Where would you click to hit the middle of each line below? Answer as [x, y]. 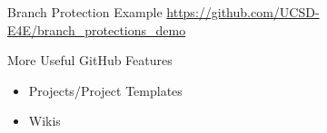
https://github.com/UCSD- [243, 12]
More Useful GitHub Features [90, 60]
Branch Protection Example [85, 12]
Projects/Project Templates [105, 90]
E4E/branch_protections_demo [97, 29]
